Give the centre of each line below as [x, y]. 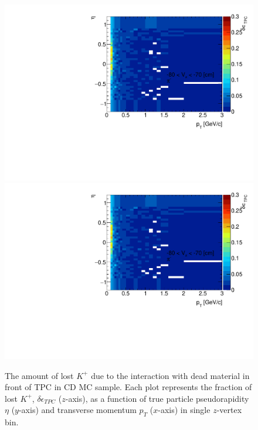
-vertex [229, 410]
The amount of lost [39, 375]
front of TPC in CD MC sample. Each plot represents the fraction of [128, 387]
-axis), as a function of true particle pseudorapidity [157, 398]
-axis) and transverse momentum [77, 410]
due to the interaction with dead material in [170, 375]
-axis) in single [184, 410]
